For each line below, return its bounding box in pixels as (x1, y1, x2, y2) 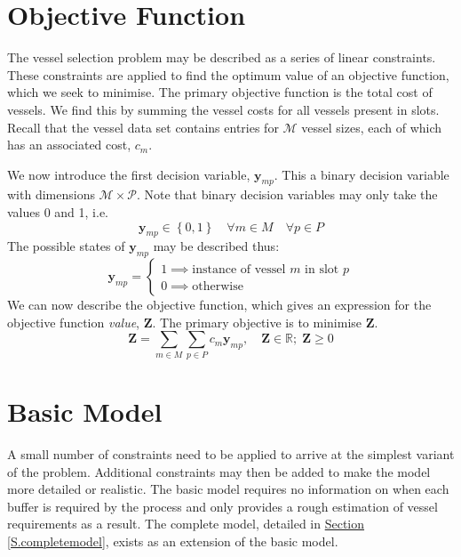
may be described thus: (153, 237, 280, 255)
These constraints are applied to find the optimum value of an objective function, (7, 65, 449, 84)
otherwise (192, 280, 243, 294)
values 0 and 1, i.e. (7, 203, 109, 222)
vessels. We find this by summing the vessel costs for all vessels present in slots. (7, 100, 440, 118)
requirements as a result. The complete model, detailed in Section (7, 514, 365, 533)
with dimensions (7, 185, 95, 204)
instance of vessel (192, 263, 286, 277)
